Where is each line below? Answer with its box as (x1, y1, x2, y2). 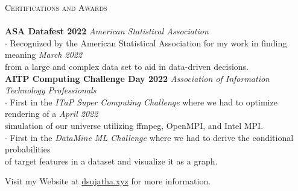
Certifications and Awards (5, 1, 107, 13)
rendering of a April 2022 (5, 107, 98, 120)
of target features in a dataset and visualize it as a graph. (5, 154, 218, 167)
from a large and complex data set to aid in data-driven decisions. (5, 60, 249, 72)
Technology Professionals (5, 84, 97, 96)
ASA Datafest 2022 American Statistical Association (5, 25, 209, 37)
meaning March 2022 (5, 48, 83, 61)
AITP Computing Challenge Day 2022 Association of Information (5, 72, 270, 84)
